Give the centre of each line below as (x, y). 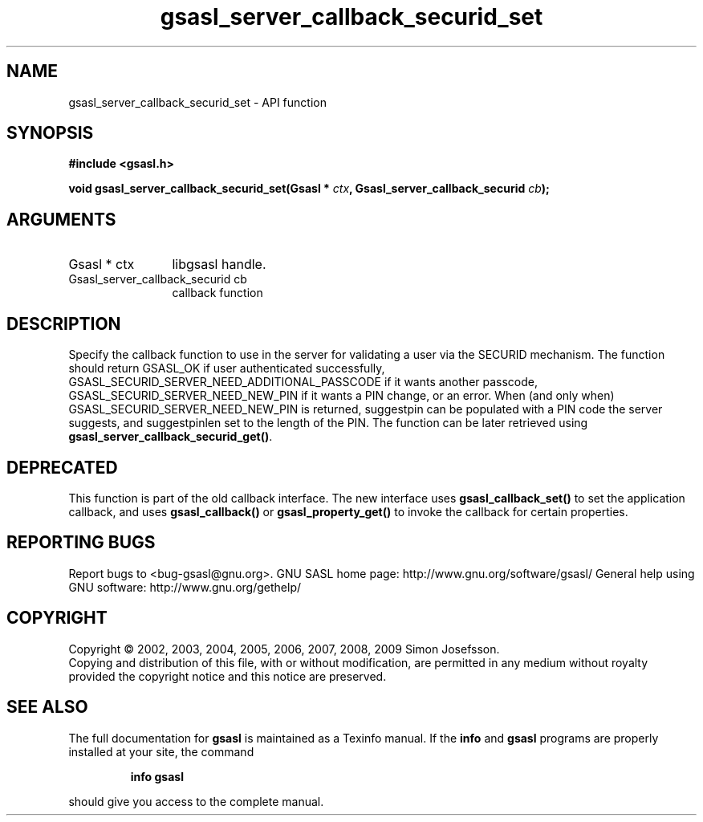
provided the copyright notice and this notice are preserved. (228, 676)
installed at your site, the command (161, 751)
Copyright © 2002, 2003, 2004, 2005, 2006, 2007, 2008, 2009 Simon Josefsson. (284, 649)
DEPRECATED (62, 467)
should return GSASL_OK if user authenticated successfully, (227, 368)
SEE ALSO (47, 707)
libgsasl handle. (219, 265)
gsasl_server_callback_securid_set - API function (197, 102)
